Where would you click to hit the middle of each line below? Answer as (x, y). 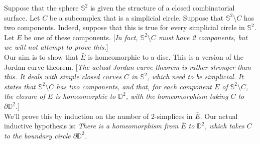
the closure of (25, 96)
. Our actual (219, 116)
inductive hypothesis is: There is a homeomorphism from (91, 126)
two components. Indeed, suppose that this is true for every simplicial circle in (124, 27)
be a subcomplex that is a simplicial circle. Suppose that (137, 17)
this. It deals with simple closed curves (63, 77)
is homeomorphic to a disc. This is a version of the (166, 56)
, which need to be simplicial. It (195, 77)
